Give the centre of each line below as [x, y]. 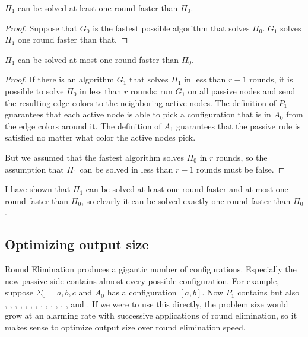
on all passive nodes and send [242, 90]
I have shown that [38, 189]
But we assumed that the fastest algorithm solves [95, 157]
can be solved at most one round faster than [98, 59]
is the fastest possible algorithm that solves [171, 28]
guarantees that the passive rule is [238, 125]
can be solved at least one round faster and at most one [187, 189]
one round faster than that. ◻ [73, 39]
